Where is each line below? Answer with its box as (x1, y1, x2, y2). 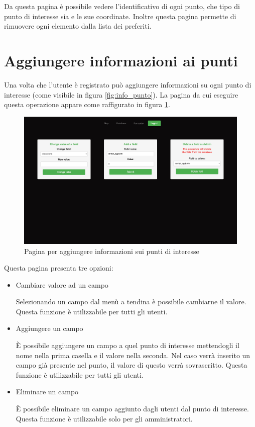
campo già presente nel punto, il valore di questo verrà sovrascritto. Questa (16, 360, 247, 370)
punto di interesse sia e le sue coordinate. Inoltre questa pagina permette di (4, 11, 236, 21)
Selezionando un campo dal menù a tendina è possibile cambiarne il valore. (16, 296, 246, 307)
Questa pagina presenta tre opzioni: (4, 263, 113, 273)
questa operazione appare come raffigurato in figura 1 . (4, 99, 170, 110)
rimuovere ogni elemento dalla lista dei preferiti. (4, 21, 152, 31)
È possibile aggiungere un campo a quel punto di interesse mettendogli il (16, 340, 239, 351)
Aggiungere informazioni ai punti (4, 50, 238, 70)
